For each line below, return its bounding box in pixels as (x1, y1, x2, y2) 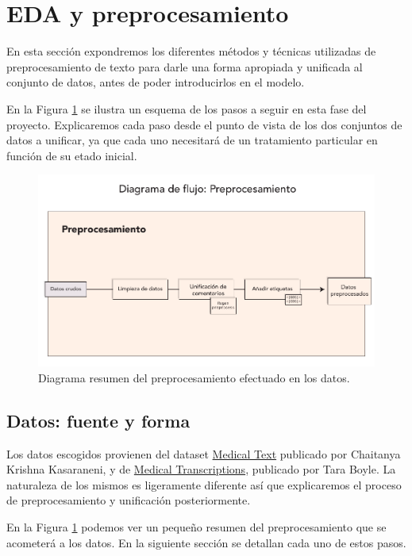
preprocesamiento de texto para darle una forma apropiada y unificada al (6, 58, 363, 75)
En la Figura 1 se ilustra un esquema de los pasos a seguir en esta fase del (6, 100, 367, 117)
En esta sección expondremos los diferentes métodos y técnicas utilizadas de (6, 43, 376, 59)
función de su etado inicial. (6, 147, 137, 163)
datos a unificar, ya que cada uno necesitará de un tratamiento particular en (6, 132, 378, 148)
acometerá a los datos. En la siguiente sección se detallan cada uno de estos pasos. (6, 534, 406, 550)
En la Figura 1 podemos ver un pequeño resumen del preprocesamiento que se (6, 519, 387, 535)
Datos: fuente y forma (6, 408, 191, 432)
